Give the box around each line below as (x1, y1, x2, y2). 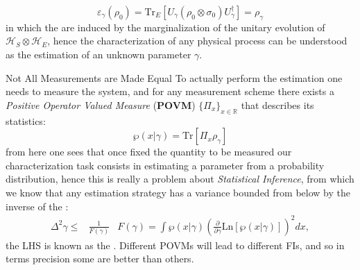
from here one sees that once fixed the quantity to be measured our (6, 144, 292, 159)
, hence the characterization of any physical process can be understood (47, 33, 348, 48)
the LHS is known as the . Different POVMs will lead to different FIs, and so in (6, 237, 345, 252)
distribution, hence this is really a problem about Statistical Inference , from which (6, 171, 354, 186)
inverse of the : (6, 199, 69, 213)
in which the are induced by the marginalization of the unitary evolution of (6, 19, 325, 34)
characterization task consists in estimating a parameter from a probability (6, 158, 325, 172)
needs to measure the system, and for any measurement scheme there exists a (6, 84, 334, 99)
